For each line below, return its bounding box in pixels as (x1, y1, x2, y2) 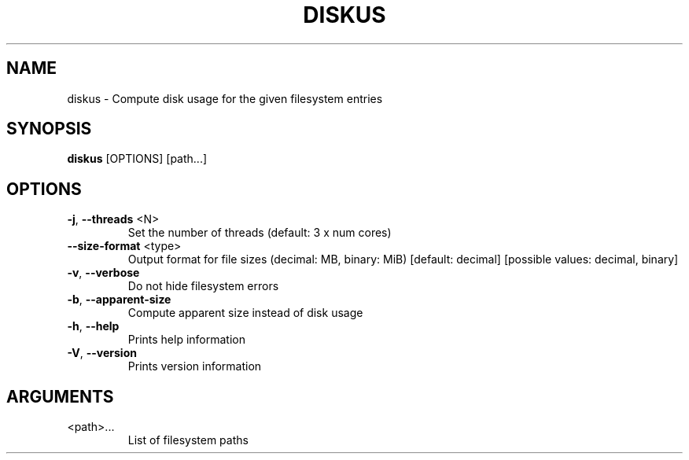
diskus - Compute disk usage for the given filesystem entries (67, 91, 383, 105)
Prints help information (127, 333, 245, 347)
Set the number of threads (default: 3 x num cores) (127, 226, 392, 240)
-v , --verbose (67, 266, 140, 280)
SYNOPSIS (6, 119, 92, 139)
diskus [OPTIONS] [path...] (67, 152, 208, 166)
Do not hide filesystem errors (127, 279, 279, 293)
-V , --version (67, 346, 137, 360)
